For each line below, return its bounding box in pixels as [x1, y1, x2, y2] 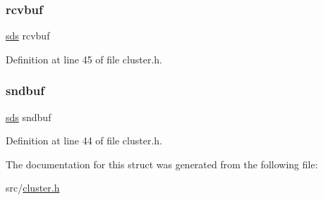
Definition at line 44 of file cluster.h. [6, 133, 162, 148]
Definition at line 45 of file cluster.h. [6, 51, 162, 66]
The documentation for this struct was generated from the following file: [6, 156, 318, 171]
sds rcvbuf [6, 28, 50, 43]
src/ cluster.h [6, 180, 60, 195]
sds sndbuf [6, 109, 51, 124]
